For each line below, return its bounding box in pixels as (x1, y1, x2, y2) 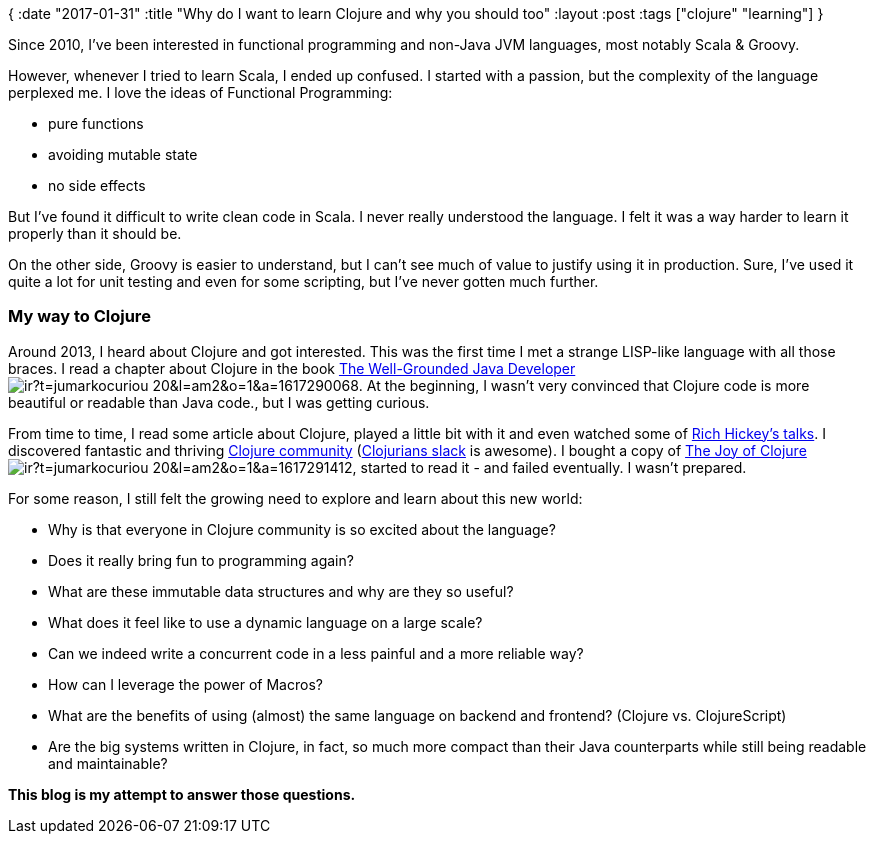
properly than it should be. (8, 225, 182, 242)
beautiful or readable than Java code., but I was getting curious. (8, 393, 430, 411)
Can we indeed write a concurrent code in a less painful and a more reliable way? (48, 644, 584, 662)
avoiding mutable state (48, 146, 198, 163)
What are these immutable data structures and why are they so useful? (48, 582, 514, 600)
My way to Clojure (8, 306, 151, 327)
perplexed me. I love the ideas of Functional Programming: (8, 84, 393, 101)
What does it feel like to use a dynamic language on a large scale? (48, 613, 483, 631)
